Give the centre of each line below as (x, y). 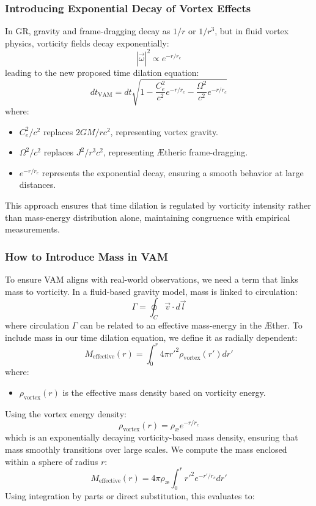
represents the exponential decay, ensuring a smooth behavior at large (173, 172)
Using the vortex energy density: (66, 413)
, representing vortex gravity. (164, 131)
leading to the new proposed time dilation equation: (102, 72)
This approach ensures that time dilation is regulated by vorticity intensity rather (158, 205)
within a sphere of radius (52, 461)
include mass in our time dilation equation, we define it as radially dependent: (151, 337)
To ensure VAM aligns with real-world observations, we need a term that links (152, 279)
